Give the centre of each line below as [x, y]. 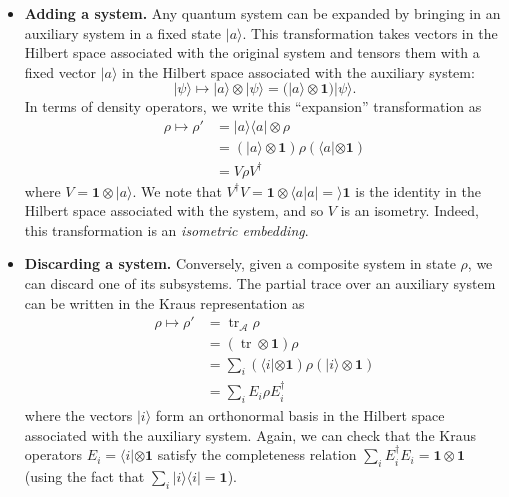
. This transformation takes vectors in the [370, 32]
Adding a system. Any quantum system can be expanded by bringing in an [262, 13]
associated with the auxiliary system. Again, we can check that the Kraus [250, 434]
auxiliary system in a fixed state [123, 32]
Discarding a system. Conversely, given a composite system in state [240, 263]
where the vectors [78, 415]
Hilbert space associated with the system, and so [174, 210]
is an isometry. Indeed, [409, 210]
